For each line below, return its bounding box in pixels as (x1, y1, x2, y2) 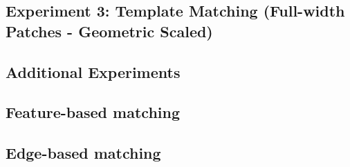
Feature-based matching (6, 101, 180, 123)
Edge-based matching (6, 142, 161, 164)
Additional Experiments (6, 61, 181, 82)
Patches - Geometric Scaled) (6, 20, 213, 41)
